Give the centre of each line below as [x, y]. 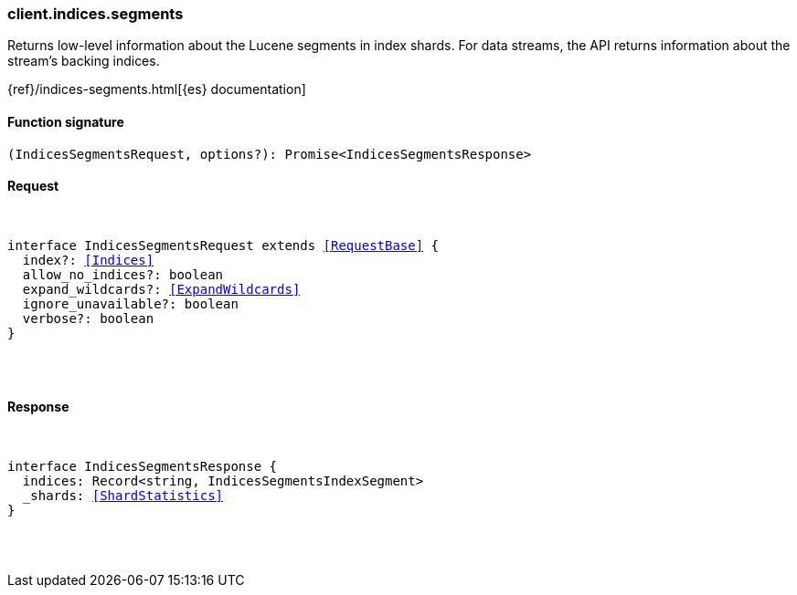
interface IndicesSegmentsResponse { [143, 467]
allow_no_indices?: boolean [123, 274]
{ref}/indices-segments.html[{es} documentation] [157, 89]
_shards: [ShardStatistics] [123, 496]
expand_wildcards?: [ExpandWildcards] [161, 289]
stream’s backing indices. [84, 61]
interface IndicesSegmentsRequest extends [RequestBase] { [223, 245]
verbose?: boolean [88, 318]
